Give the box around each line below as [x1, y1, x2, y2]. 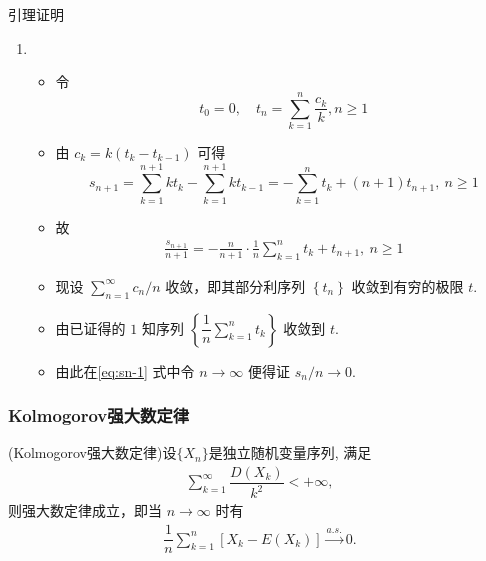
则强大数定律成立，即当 [8, 500, 162, 521]
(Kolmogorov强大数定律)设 [8, 442, 177, 463]
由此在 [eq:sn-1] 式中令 [55, 360, 195, 381]
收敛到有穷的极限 [351, 275, 464, 296]
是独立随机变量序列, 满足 [208, 442, 372, 463]
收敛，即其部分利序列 [165, 275, 306, 296]
